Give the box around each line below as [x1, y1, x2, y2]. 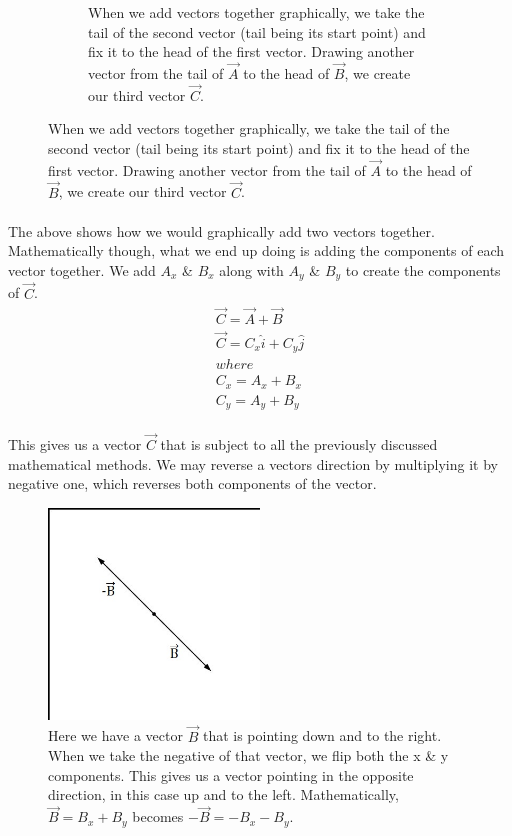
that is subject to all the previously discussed [160, 434, 438, 455]
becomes [132, 806, 184, 827]
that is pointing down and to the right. [202, 725, 442, 746]
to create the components [345, 260, 501, 280]
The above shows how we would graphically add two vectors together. [8, 220, 435, 241]
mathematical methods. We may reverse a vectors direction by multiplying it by [8, 453, 498, 474]
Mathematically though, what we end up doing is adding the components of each [8, 240, 505, 261]
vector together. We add [8, 260, 156, 280]
